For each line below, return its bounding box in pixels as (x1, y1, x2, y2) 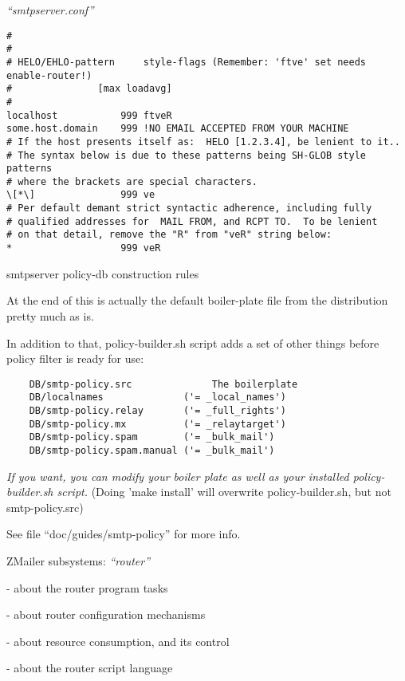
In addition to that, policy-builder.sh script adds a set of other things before (6, 334, 379, 351)
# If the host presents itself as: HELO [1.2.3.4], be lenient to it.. (6, 136, 400, 148)
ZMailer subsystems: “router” (6, 553, 151, 569)
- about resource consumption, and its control (6, 632, 230, 649)
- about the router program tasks (6, 579, 168, 596)
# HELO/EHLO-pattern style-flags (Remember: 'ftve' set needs (6, 56, 367, 68)
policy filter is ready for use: (6, 350, 144, 367)
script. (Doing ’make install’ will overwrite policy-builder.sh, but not (57, 483, 391, 500)
